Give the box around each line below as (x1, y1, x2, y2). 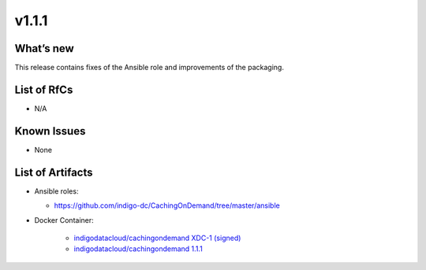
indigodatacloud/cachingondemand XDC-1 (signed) (73, 233, 241, 242)
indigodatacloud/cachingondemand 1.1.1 (73, 244, 203, 253)
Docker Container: (34, 215, 94, 224)
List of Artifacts (14, 165, 94, 179)
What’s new (14, 42, 74, 55)
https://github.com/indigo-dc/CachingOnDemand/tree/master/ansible (54, 201, 280, 210)
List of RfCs (14, 83, 73, 96)
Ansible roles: (34, 186, 79, 196)
